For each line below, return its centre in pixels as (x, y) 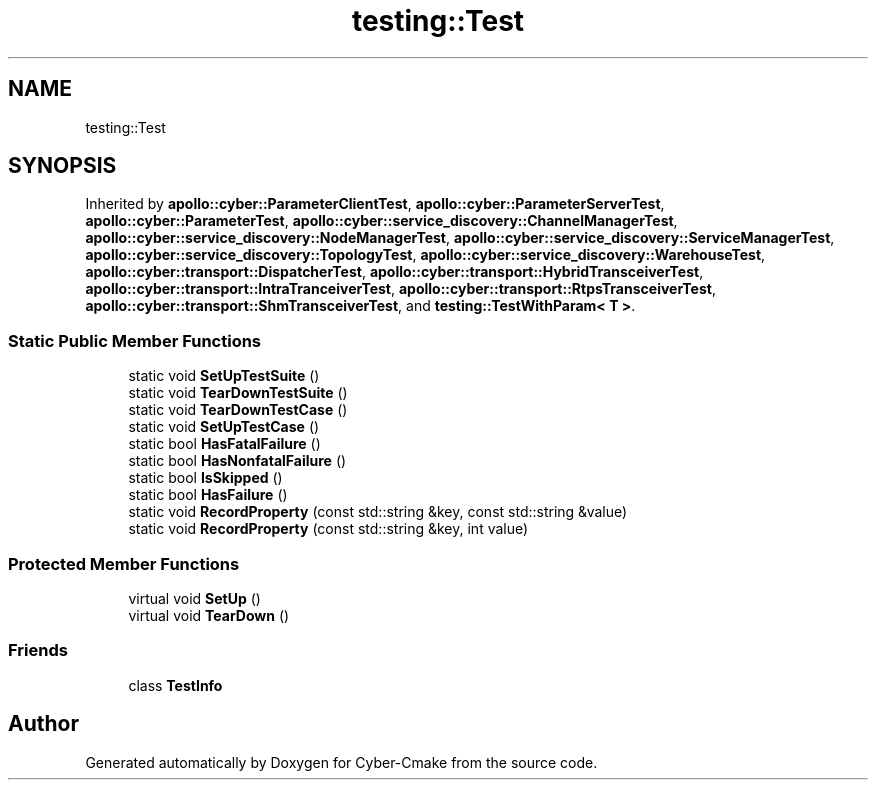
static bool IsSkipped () (205, 478)
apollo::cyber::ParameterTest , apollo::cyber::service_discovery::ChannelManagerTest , (381, 221)
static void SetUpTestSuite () (224, 376)
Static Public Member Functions (135, 340)
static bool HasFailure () (208, 495)
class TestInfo (175, 685)
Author (43, 724)
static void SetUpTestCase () (224, 427)
